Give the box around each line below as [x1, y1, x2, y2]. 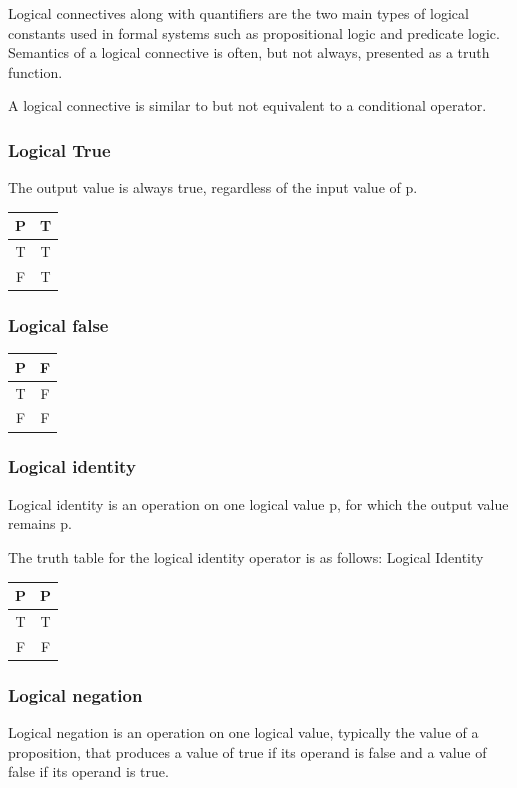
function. [8, 61, 63, 82]
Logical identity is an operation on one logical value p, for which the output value [8, 493, 509, 514]
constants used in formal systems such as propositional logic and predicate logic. [8, 22, 500, 43]
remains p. [8, 513, 72, 534]
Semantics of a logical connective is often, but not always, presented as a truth [8, 42, 490, 63]
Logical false [8, 312, 109, 337]
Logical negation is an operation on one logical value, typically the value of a [8, 722, 479, 743]
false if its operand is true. [8, 761, 169, 782]
